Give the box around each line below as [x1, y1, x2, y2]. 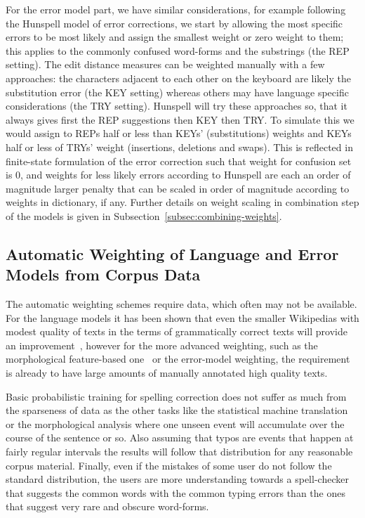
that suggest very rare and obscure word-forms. [6, 499, 209, 514]
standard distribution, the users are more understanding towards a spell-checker [6, 472, 349, 486]
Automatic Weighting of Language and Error [6, 242, 339, 264]
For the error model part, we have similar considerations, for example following [6, 2, 346, 16]
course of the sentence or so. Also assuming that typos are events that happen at [6, 430, 354, 445]
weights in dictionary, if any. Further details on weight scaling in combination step [6, 195, 359, 209]
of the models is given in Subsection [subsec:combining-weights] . [6, 208, 282, 223]
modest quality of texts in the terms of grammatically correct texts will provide [6, 324, 347, 339]
